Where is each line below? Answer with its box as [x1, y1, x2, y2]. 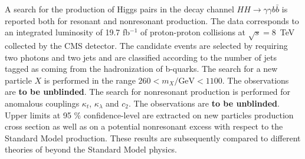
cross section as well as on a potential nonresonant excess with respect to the [5, 120, 283, 132]
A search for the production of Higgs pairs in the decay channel [5, 3, 234, 15]
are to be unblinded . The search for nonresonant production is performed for [5, 85, 291, 98]
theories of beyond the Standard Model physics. [5, 143, 178, 155]
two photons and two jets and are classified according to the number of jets [5, 51, 277, 63]
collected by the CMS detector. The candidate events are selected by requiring [5, 39, 288, 51]
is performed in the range [44, 74, 136, 86]
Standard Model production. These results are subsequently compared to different [5, 131, 301, 144]
